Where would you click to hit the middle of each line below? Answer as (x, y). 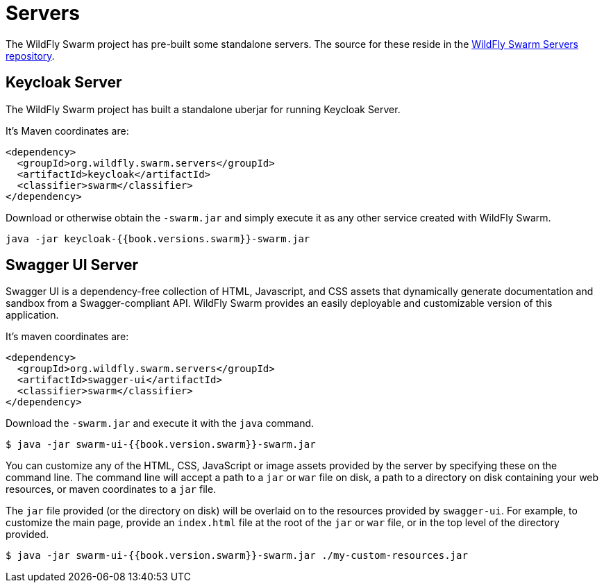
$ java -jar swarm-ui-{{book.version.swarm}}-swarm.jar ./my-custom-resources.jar (237, 556)
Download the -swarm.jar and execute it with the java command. (160, 423)
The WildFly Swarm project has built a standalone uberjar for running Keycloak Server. (203, 109)
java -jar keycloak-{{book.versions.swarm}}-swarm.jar (158, 238)
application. (32, 315)
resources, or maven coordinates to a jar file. (111, 489)
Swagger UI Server (72, 265)
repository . (30, 56)
